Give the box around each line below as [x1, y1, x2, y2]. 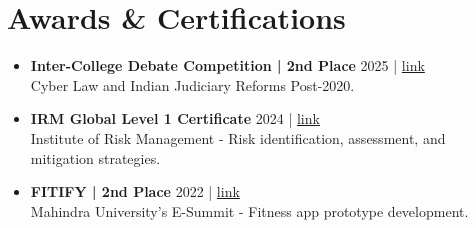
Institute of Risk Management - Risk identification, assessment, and [30, 127, 446, 148]
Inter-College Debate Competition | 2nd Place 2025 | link [30, 55, 425, 76]
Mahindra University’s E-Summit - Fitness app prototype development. [30, 200, 469, 221]
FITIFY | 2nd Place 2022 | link [30, 181, 240, 202]
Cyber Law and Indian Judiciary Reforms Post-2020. [30, 74, 355, 95]
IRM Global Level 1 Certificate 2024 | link [30, 108, 320, 129]
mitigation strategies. [30, 147, 161, 168]
